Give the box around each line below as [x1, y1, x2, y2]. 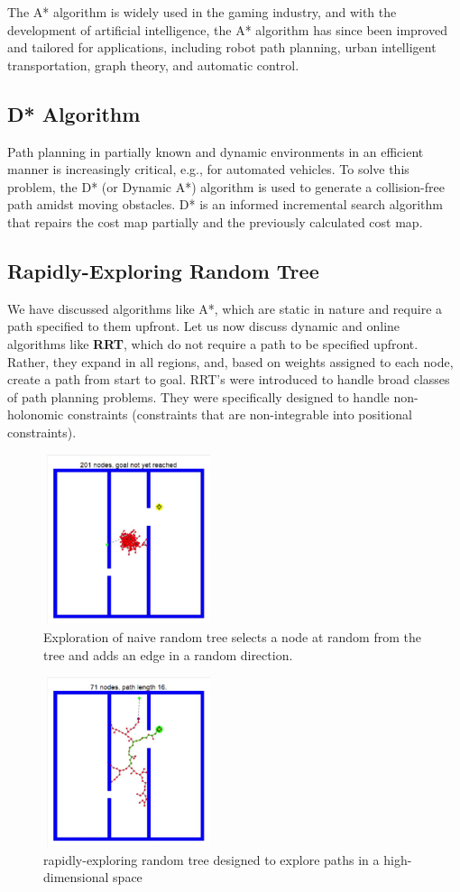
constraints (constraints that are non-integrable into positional [67, 405, 412, 424]
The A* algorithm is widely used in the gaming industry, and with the [7, 3, 397, 21]
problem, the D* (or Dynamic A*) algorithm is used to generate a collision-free [7, 177, 445, 196]
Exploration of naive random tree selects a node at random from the [43, 628, 421, 647]
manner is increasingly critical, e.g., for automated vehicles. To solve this [7, 160, 409, 179]
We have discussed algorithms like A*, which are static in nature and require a [7, 299, 443, 317]
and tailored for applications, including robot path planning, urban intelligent [7, 38, 437, 57]
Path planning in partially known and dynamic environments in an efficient [7, 142, 424, 161]
